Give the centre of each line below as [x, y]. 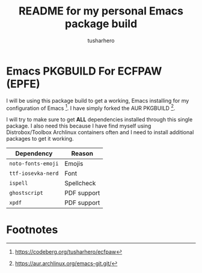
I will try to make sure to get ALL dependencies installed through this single [99, 120]
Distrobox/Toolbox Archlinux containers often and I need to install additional [100, 132]
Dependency [34, 153]
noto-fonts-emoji [34, 164]
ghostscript [26, 193]
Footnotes [32, 229]
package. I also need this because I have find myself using [79, 126]
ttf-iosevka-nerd [34, 173]
